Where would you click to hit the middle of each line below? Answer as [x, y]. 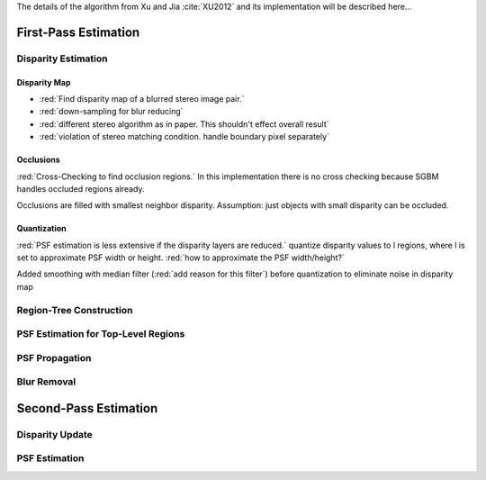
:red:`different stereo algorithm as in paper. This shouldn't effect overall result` [184, 124]
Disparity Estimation [62, 59]
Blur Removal [46, 382]
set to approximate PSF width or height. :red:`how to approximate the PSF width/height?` [181, 258]
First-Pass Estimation [78, 32]
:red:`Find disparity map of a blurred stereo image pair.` [142, 98]
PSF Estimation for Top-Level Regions [101, 334]
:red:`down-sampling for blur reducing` [111, 112]
